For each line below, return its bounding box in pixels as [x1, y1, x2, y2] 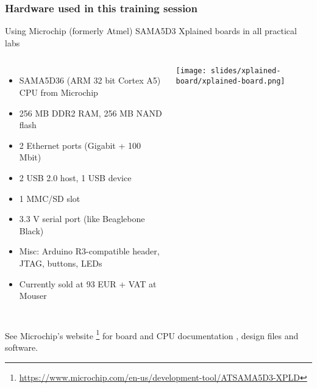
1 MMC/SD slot [19, 192, 80, 204]
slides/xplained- [210, 66, 281, 76]
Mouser [19, 289, 47, 302]
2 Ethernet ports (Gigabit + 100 [19, 138, 141, 151]
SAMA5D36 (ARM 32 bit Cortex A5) [19, 74, 161, 87]
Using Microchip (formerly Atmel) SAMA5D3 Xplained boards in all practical [5, 24, 297, 37]
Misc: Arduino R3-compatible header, [19, 245, 160, 257]
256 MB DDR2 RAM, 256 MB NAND [19, 106, 162, 119]
